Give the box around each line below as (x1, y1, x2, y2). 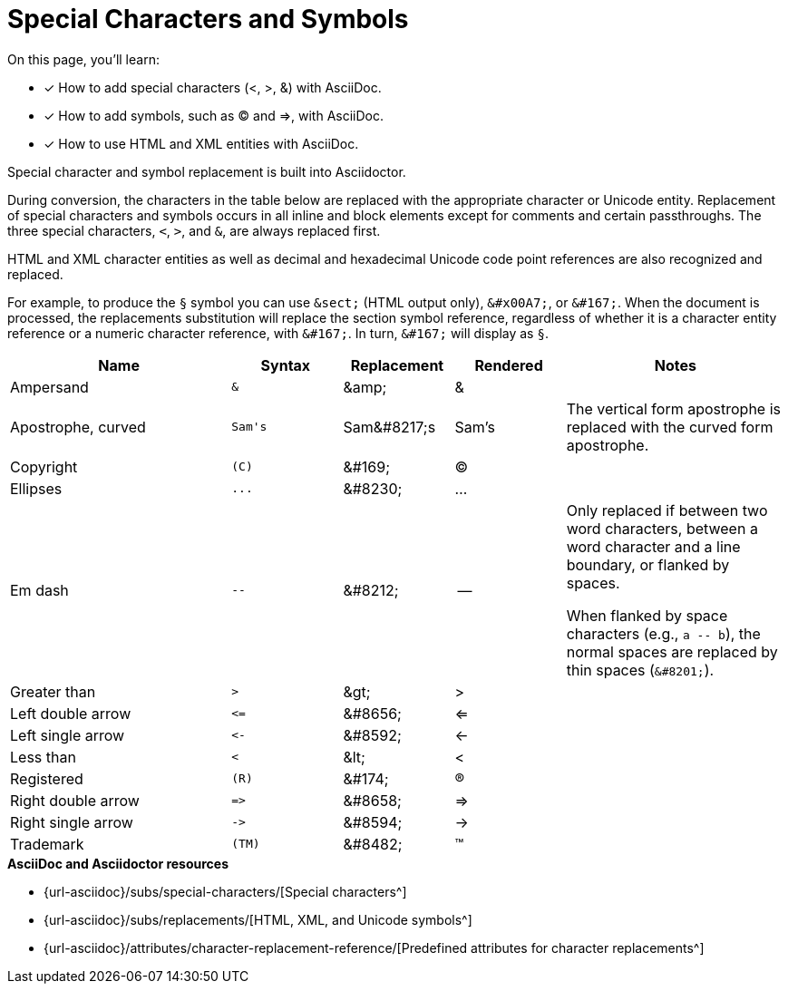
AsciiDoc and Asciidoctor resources (7, 855, 229, 871)
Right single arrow (10, 812, 133, 831)
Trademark (10, 834, 84, 853)
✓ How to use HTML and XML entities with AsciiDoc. (44, 135, 359, 151)
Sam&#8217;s (343, 417, 436, 436)
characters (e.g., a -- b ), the (566, 624, 761, 643)
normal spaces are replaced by (566, 642, 778, 661)
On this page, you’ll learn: (7, 51, 160, 67)
